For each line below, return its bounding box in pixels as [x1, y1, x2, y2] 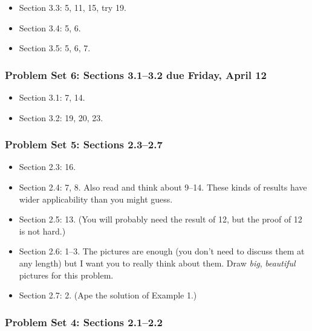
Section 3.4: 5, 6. [19, 21, 81, 34]
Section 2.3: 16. [19, 160, 76, 173]
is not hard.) [19, 224, 66, 237]
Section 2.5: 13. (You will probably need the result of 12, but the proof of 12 [19, 213, 302, 225]
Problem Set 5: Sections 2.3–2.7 [5, 137, 163, 152]
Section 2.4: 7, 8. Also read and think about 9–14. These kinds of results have [19, 181, 307, 193]
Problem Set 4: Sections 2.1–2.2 [5, 314, 163, 329]
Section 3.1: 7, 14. [19, 91, 85, 103]
